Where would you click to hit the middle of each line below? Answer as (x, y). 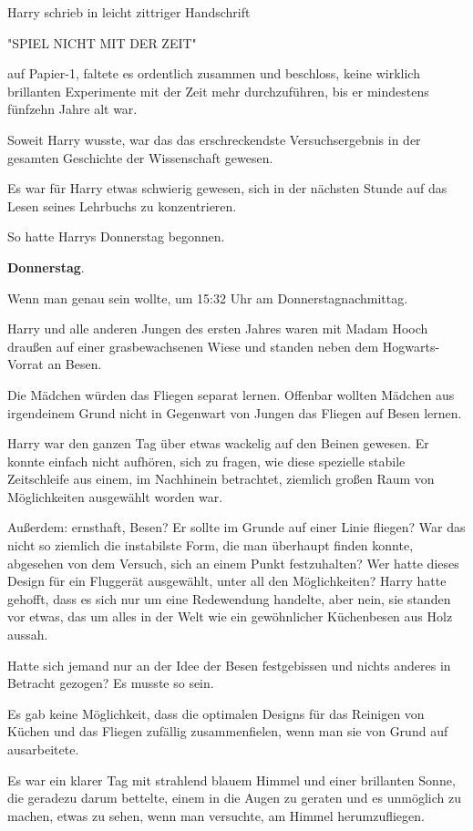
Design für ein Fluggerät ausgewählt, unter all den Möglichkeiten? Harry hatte (227, 581)
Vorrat (26, 364)
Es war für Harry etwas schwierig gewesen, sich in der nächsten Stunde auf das (227, 188)
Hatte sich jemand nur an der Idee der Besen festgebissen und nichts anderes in (229, 665)
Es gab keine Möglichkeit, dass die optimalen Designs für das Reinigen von (216, 713)
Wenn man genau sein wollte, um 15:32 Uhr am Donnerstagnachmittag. (208, 298)
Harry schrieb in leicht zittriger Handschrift (129, 12)
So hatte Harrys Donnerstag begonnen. (116, 236)
